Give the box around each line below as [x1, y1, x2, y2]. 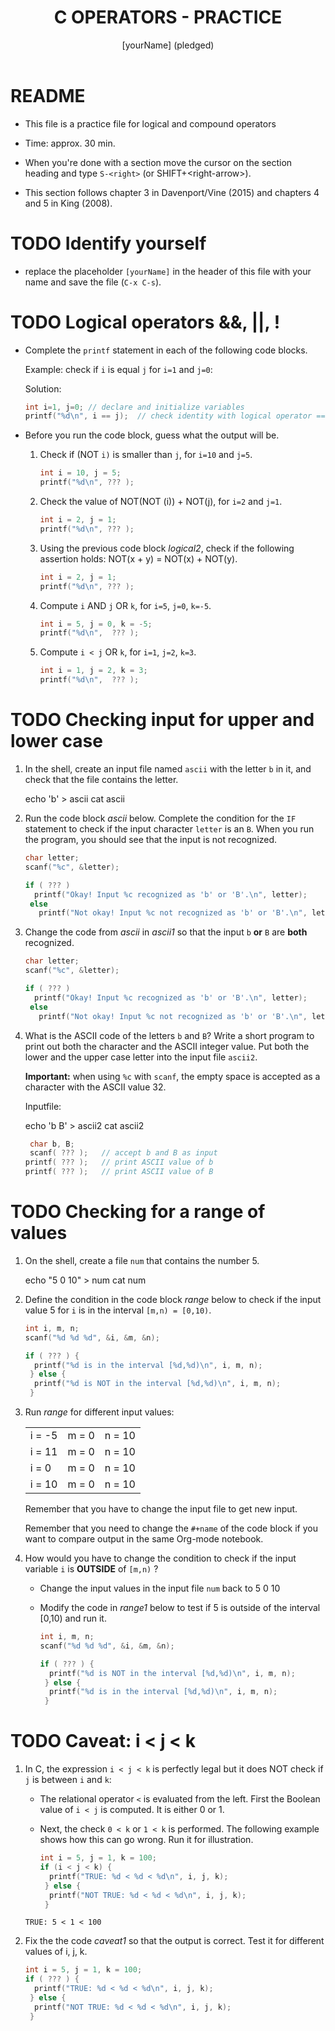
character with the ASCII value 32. [24, 1081, 167, 1093]
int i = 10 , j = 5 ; [39, 468, 122, 478]
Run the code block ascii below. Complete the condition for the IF [24, 812, 297, 824]
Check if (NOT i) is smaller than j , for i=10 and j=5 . [39, 449, 253, 461]
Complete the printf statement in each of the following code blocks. [24, 344, 308, 356]
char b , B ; [29, 1139, 75, 1149]
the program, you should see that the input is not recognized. [24, 834, 278, 845]
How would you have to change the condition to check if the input [24, 1552, 297, 1565]
